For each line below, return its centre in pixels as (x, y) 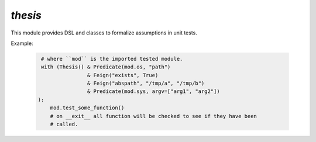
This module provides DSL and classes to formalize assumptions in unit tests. (104, 33)
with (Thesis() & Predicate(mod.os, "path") (106, 67)
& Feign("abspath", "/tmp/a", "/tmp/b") (146, 84)
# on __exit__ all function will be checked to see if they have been (154, 116)
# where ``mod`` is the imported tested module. (112, 59)
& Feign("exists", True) (123, 75)
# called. (64, 124)
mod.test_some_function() (87, 108)
